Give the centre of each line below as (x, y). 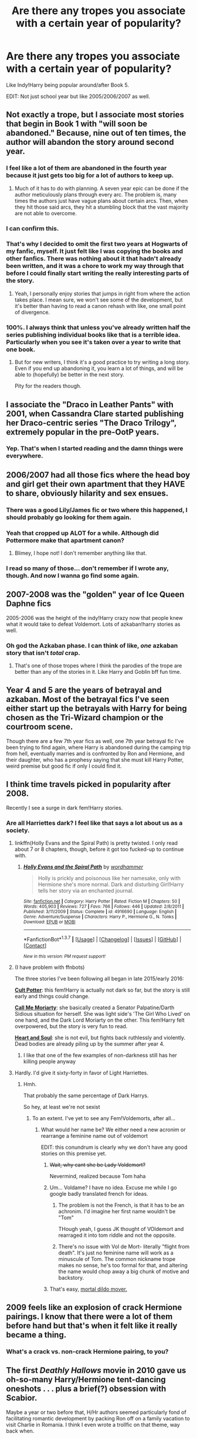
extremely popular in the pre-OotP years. (83, 432)
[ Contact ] (35, 945)
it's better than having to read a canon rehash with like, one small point (100, 306)
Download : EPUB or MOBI (49, 922)
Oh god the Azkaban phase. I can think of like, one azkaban (92, 645)
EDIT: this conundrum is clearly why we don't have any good (114, 1147)
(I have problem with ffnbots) (50, 967)
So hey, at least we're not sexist (62, 1107)
